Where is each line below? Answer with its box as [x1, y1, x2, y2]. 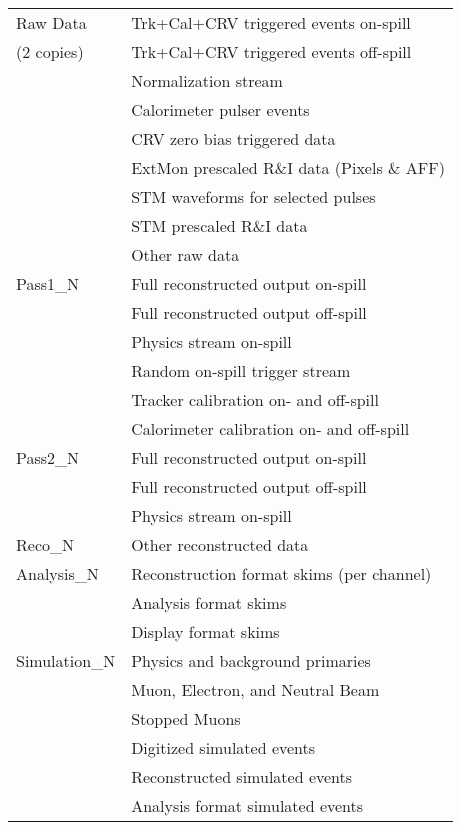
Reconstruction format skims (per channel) [131, 562, 432, 585]
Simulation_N [16, 649, 116, 672]
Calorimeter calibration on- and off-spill [131, 417, 410, 440]
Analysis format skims [131, 591, 287, 614]
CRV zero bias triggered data [131, 127, 336, 150]
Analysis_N [16, 562, 99, 585]
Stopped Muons [131, 707, 241, 730]
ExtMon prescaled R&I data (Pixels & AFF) [131, 156, 445, 179]
